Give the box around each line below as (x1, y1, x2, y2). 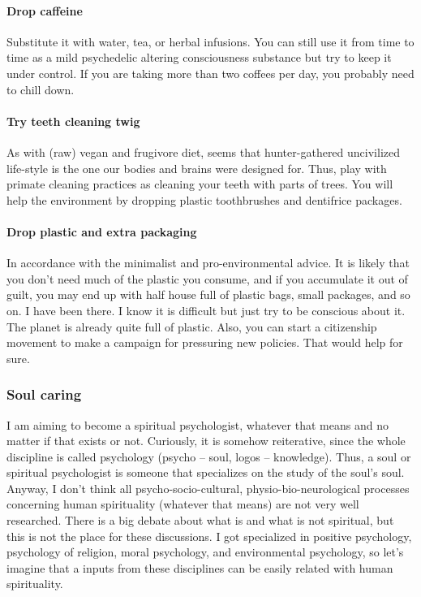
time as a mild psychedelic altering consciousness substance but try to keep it (6, 49, 392, 66)
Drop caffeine (6, 2, 83, 19)
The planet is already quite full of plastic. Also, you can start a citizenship (6, 318, 377, 335)
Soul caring (6, 384, 82, 404)
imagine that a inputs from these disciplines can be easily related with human (6, 559, 393, 576)
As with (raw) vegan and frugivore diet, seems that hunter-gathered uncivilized (6, 143, 400, 160)
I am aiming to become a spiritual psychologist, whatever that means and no (6, 416, 389, 433)
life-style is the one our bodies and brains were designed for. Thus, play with (6, 159, 387, 176)
